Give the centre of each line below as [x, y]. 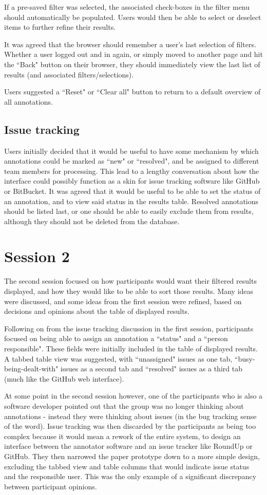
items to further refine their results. [60, 27]
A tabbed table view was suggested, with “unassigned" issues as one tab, [118, 358]
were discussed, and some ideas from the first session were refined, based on [123, 301]
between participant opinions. [51, 486]
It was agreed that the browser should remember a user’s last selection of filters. [130, 44]
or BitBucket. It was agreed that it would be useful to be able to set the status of [132, 191]
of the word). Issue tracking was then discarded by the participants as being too [130, 426]
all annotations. [28, 101]
